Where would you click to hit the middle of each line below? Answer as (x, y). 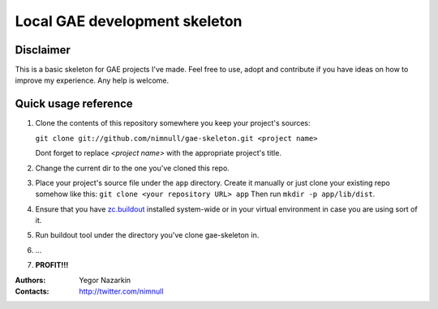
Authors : (30, 280)
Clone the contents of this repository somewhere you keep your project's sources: (173, 123)
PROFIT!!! (52, 265)
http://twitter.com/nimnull (121, 291)
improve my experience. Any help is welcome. (92, 80)
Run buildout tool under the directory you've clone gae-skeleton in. (147, 235)
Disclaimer (43, 50)
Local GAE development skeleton (129, 21)
